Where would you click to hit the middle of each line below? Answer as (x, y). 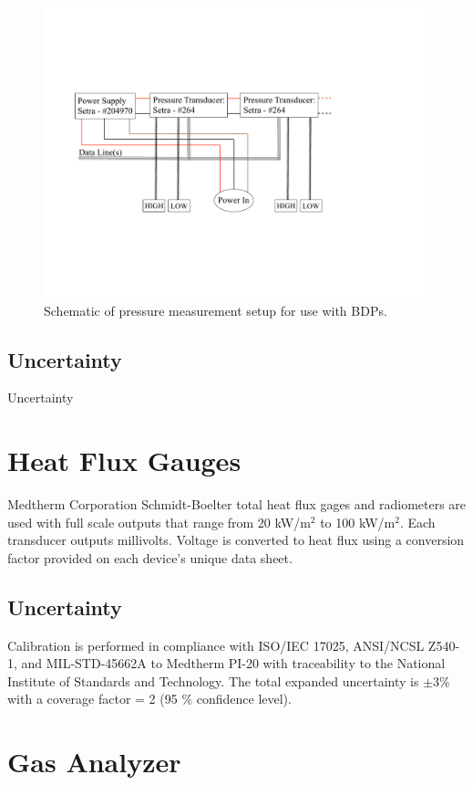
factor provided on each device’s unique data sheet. (150, 557)
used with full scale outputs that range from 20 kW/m (159, 522)
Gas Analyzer (94, 762)
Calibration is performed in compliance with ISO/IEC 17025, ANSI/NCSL (216, 645)
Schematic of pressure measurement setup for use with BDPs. (216, 310)
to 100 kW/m (358, 522)
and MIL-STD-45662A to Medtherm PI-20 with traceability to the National (233, 663)
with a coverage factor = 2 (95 (93, 699)
